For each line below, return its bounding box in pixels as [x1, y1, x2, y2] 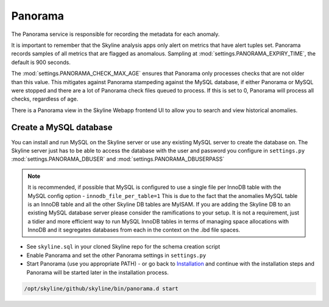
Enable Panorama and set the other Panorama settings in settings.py [26, 252, 207, 259]
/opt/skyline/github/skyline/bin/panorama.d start [24, 285, 179, 292]
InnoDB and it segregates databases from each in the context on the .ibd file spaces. [27, 226, 241, 234]
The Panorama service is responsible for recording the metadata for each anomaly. [11, 30, 220, 38]
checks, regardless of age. [11, 95, 79, 103]
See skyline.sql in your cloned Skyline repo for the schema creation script [26, 243, 221, 250]
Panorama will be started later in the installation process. [26, 269, 169, 276]
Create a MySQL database [11, 122, 113, 133]
